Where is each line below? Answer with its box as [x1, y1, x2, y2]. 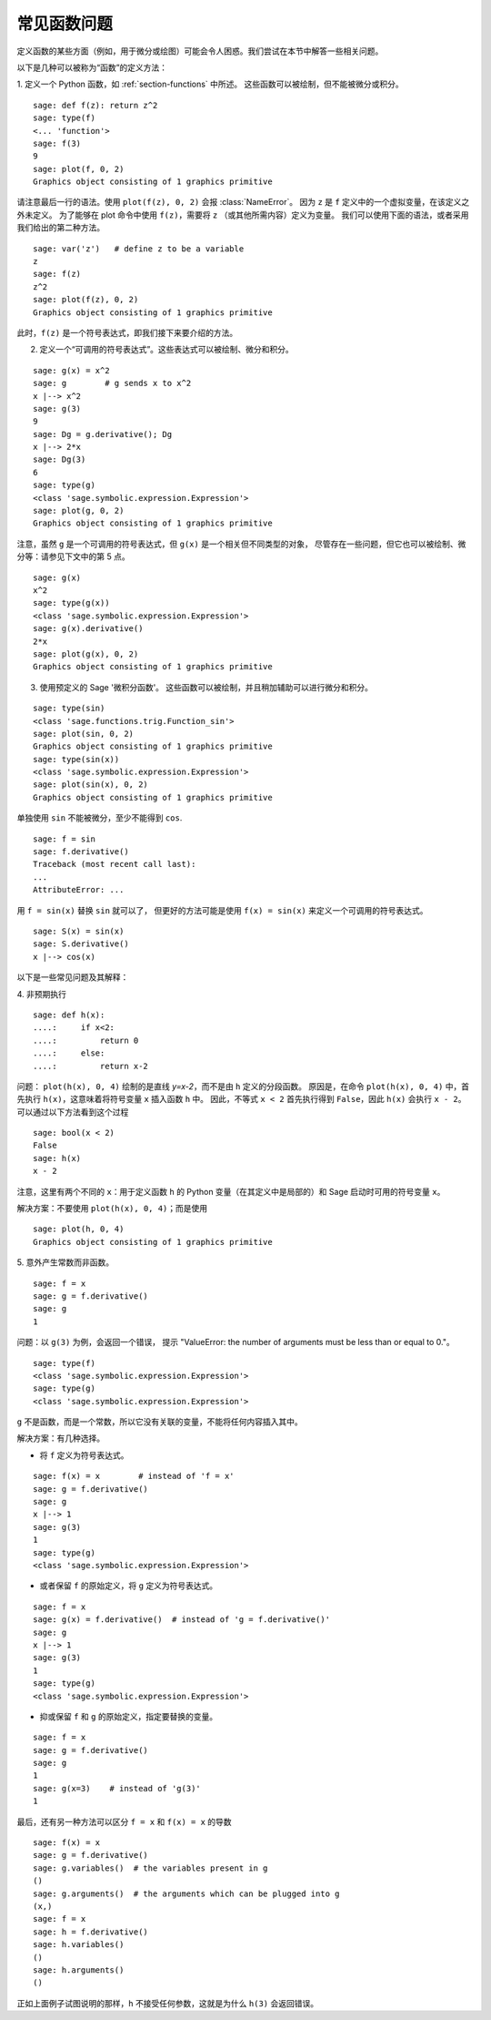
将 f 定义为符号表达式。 [39, 1449, 129, 1461]
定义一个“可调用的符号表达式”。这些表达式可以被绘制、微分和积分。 [39, 344, 295, 355]
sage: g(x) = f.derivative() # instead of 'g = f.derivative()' [33, 1615, 331, 1625]
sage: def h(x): [33, 1009, 105, 1020]
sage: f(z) [33, 269, 82, 280]
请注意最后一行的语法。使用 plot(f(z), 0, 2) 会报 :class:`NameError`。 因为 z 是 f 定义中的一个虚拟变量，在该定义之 [16, 197, 470, 208]
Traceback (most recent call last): [33, 859, 196, 870]
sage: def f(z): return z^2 [33, 100, 158, 110]
